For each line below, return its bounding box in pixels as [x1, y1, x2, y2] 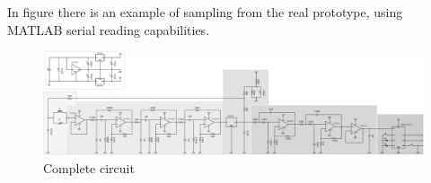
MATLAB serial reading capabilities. [7, 20, 210, 39]
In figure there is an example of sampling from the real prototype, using [7, 3, 403, 21]
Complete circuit [43, 158, 135, 177]
